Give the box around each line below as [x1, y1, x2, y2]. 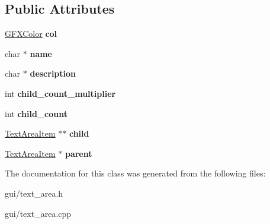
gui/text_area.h [5, 187, 63, 199]
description [30, 67, 76, 80]
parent [65, 147, 92, 159]
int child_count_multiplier [5, 87, 116, 99]
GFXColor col [5, 27, 57, 40]
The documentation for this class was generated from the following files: [5, 167, 266, 179]
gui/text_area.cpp [5, 207, 72, 219]
